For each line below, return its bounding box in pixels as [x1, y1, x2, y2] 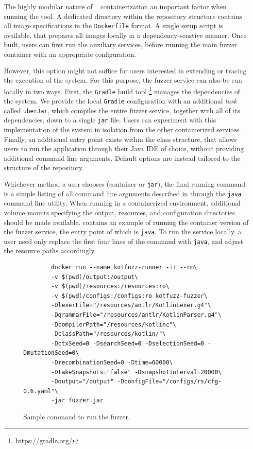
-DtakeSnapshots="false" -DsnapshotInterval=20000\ [51, 368, 222, 376]
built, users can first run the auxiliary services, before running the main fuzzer [4, 39, 237, 50]
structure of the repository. [4, 162, 84, 173]
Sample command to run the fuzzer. [23, 411, 130, 421]
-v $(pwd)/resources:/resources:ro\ [51, 283, 169, 290]
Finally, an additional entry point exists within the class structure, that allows [4, 134, 237, 144]
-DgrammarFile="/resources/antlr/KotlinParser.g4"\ [51, 311, 222, 319]
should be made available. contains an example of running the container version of [4, 217, 249, 227]
